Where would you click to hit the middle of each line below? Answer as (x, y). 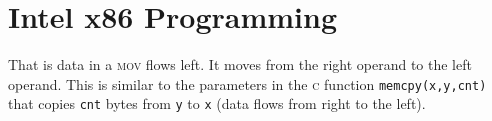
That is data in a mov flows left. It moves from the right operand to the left (240, 64)
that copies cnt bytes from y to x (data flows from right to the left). (217, 103)
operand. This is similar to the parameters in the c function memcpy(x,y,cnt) (247, 83)
